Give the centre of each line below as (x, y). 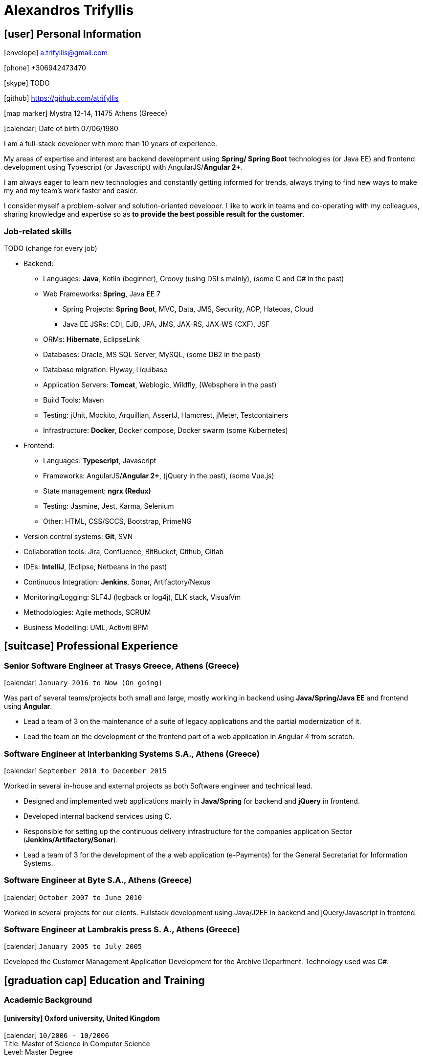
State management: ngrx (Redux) (97, 491)
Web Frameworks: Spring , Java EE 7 (102, 293)
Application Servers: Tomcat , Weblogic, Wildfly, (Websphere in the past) (160, 384)
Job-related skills (38, 231)
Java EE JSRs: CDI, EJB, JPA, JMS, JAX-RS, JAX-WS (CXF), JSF (166, 324)
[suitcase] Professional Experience (91, 646)
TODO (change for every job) (51, 248)
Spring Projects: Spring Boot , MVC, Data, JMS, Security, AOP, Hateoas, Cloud (188, 309)
